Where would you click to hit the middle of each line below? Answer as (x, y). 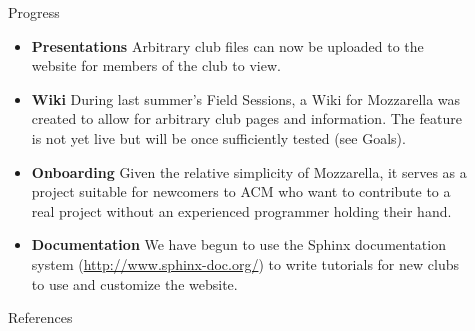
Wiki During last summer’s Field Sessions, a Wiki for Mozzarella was (246, 98)
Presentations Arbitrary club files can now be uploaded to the (227, 45)
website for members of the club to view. (156, 65)
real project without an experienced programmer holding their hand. (241, 210)
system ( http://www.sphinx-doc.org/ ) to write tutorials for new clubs (245, 263)
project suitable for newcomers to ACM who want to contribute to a (241, 191)
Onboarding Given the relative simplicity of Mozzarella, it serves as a (249, 171)
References (40, 317)
